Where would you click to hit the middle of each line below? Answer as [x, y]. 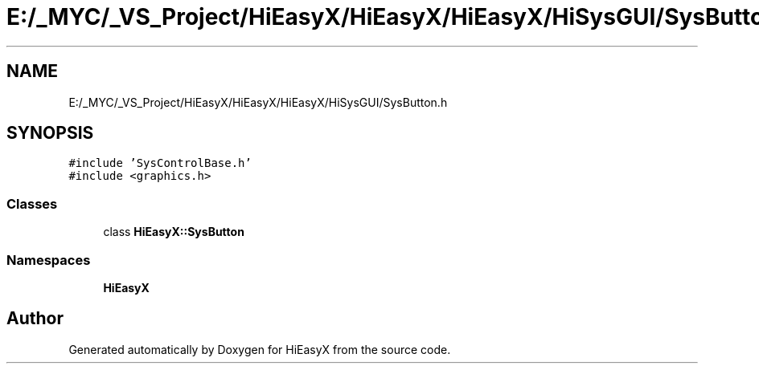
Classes [32, 203]
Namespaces [49, 260]
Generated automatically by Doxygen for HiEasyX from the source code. [260, 349]
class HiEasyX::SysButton [174, 232]
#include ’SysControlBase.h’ [160, 163]
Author [35, 319]
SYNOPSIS [50, 133]
